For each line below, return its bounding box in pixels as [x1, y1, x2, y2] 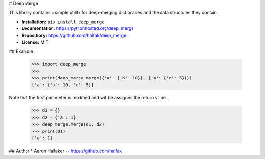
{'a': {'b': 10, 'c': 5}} [31, 82, 94, 88]
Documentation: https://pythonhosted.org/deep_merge [21, 26, 134, 31]
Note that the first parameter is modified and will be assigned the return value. [9, 95, 167, 101]
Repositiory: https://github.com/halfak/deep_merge [21, 32, 127, 38]
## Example [9, 48, 33, 54]
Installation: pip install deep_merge [21, 19, 105, 25]
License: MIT [21, 39, 49, 45]
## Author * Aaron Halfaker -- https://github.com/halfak [9, 148, 122, 154]
